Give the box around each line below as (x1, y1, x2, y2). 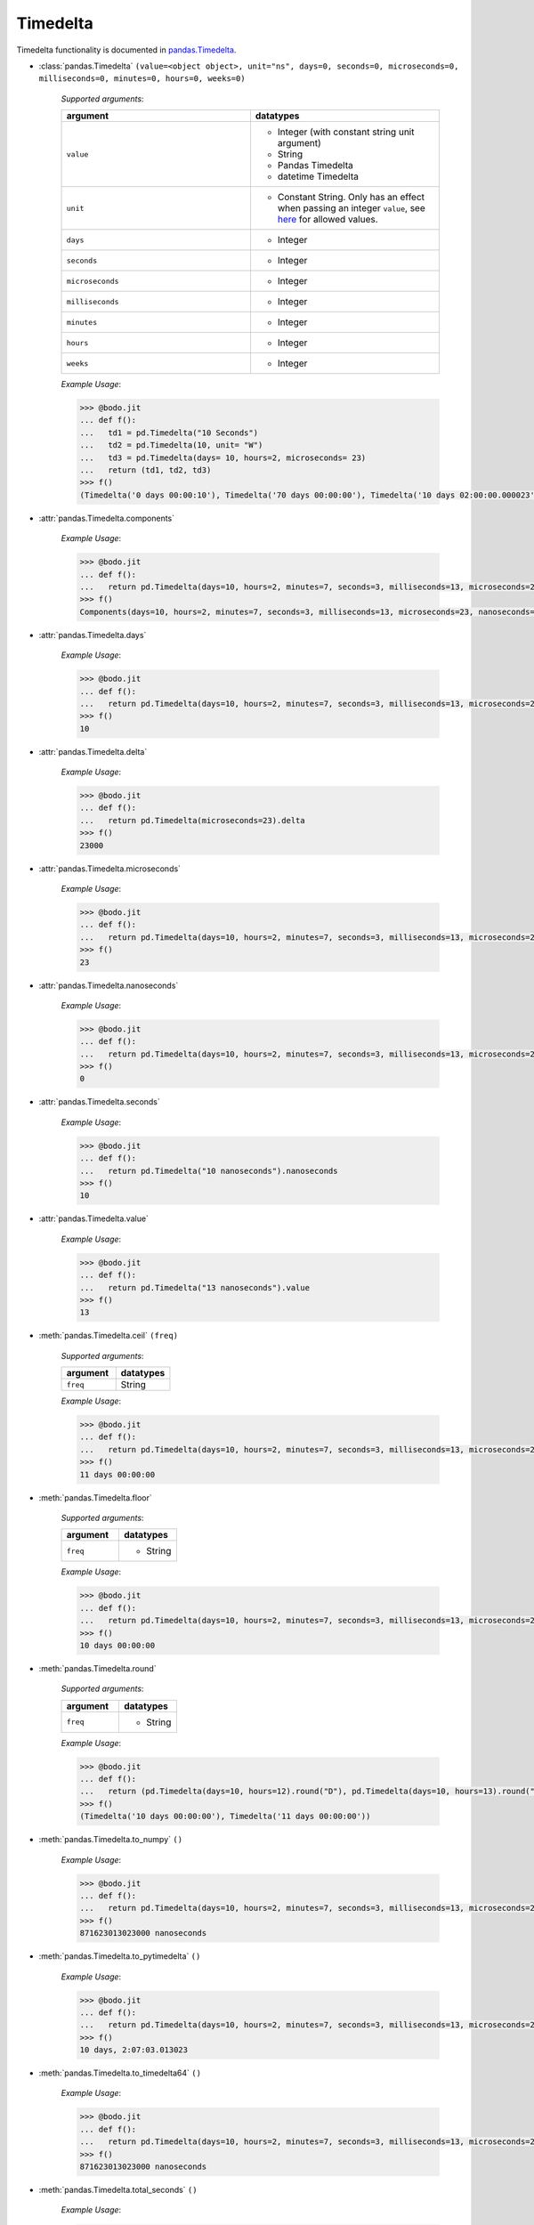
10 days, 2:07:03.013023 (79, 2045, 189, 2055)
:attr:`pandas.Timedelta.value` (38, 1213, 149, 1224)
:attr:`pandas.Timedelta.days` (38, 629, 147, 640)
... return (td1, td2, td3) (79, 465, 212, 475)
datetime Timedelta (277, 170, 360, 182)
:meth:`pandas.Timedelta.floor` (38, 1492, 152, 1503)
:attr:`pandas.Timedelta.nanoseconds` (38, 980, 179, 991)
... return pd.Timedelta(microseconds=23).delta (79, 815, 306, 825)
